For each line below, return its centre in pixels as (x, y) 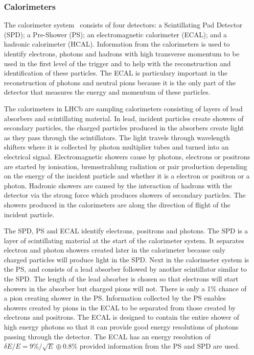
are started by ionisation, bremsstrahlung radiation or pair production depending (126, 166)
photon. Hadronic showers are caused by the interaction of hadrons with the (118, 185)
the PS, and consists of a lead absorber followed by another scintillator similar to (126, 269)
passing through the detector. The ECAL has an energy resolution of (107, 336)
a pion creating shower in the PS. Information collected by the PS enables (115, 298)
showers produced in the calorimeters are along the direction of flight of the (117, 204)
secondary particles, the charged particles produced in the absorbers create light (124, 128)
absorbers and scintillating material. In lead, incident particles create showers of (124, 118)
